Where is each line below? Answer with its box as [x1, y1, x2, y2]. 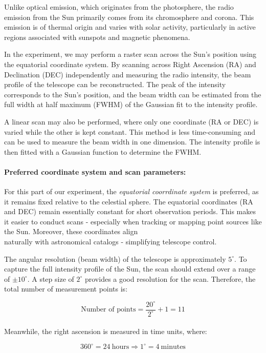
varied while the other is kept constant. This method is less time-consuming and [4, 126, 255, 137]
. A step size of [27, 273, 74, 284]
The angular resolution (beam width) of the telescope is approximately [4, 253, 226, 264]
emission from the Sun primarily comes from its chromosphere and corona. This [4, 11, 254, 22]
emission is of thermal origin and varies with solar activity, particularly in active [4, 22, 256, 32]
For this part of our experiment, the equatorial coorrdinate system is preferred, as [4, 186, 259, 197]
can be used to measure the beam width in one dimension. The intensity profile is [4, 136, 260, 147]
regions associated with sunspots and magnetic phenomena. [4, 31, 190, 42]
